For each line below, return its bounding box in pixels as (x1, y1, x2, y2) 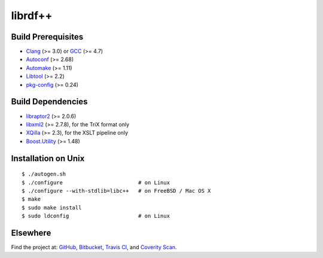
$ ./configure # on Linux (22, 179, 170, 186)
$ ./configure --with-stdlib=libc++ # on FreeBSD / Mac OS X (22, 187, 211, 194)
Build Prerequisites (11, 32, 84, 42)
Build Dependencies (11, 96, 88, 107)
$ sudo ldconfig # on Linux (22, 213, 170, 220)
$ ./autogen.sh (22, 171, 66, 178)
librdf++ (11, 9, 53, 22)
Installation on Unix (11, 153, 85, 163)
